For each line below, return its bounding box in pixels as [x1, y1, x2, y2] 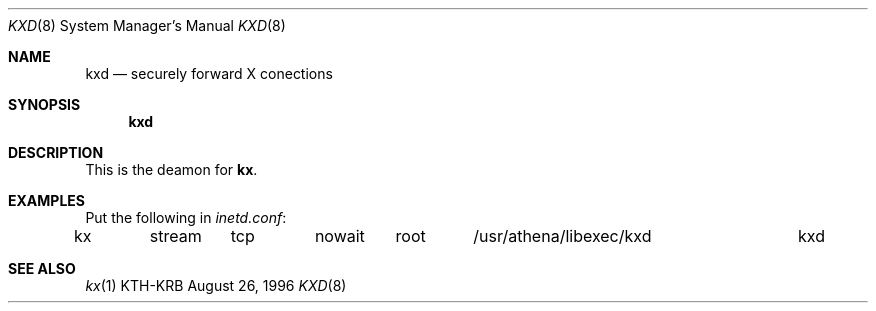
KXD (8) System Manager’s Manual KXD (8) [8, 17, 286, 34]
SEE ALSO [8, 260, 76, 277]
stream [149, 226, 202, 246]
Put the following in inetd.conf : [85, 209, 287, 226]
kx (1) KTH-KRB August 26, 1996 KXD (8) [85, 277, 347, 294]
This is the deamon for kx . [85, 161, 258, 178]
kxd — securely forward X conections [85, 65, 333, 82]
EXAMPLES [8, 192, 85, 209]
